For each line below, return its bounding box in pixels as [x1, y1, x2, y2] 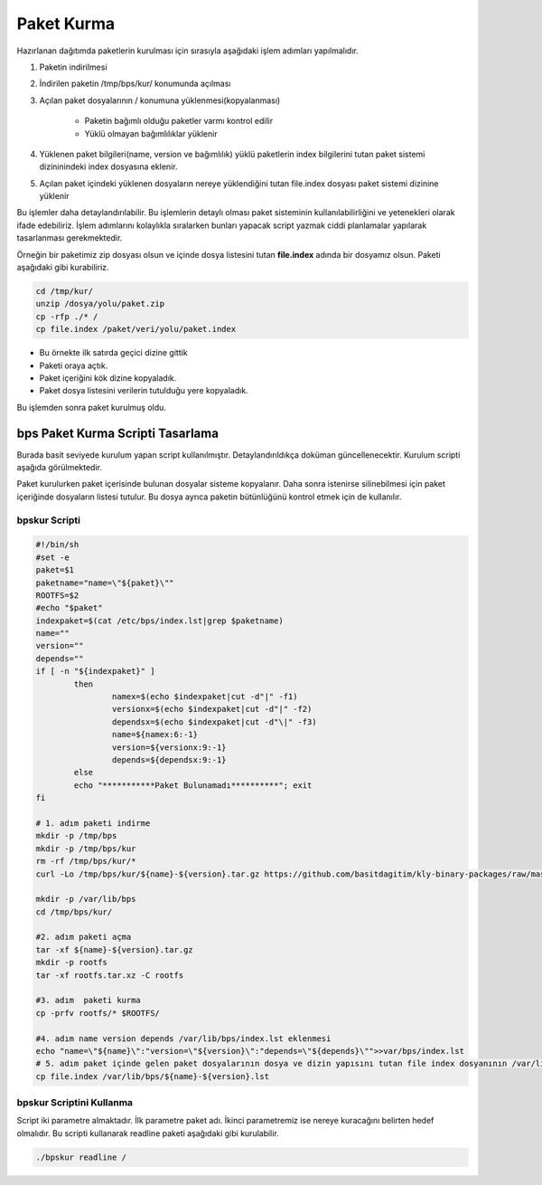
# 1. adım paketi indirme [35, 818, 151, 828]
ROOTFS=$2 [35, 590, 79, 601]
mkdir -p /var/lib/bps [35, 894, 136, 905]
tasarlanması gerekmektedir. [16, 232, 123, 243]
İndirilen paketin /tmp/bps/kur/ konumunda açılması [39, 78, 231, 90]
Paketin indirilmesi [39, 62, 107, 72]
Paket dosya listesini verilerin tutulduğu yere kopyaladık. [39, 385, 248, 396]
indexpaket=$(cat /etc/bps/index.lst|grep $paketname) [35, 615, 284, 626]
